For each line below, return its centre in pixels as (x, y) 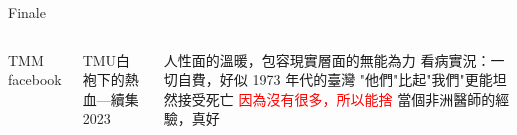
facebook (35, 79)
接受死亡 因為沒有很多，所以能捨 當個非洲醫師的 (336, 98)
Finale (27, 12)
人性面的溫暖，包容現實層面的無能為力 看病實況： (327, 59)
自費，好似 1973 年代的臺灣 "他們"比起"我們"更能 (335, 79)
